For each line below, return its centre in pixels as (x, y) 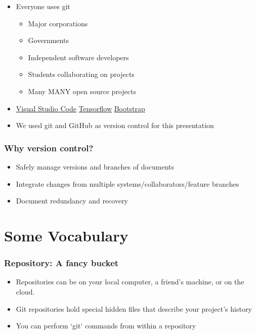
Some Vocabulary (66, 235)
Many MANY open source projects (82, 91)
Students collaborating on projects (81, 74)
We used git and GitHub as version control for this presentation (115, 125)
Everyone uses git (43, 6)
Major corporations (58, 23)
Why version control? (49, 148)
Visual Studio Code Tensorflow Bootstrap (80, 108)
